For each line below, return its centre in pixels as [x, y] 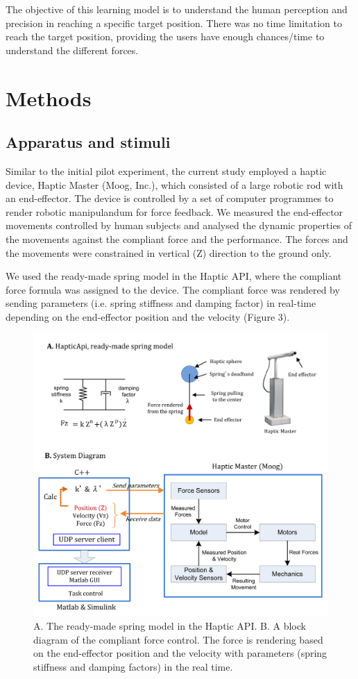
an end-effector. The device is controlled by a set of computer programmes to [170, 198]
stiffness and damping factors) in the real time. [133, 666]
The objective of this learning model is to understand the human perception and [177, 9]
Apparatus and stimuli [88, 142]
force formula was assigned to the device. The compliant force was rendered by [173, 289]
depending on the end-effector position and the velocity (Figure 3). [148, 316]
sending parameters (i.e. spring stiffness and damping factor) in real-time [161, 303]
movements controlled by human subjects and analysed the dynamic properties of [179, 225]
